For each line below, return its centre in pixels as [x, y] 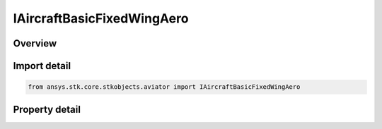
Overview [35, 43]
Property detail [47, 109]
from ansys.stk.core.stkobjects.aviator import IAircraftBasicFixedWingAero [164, 87]
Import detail [42, 66]
